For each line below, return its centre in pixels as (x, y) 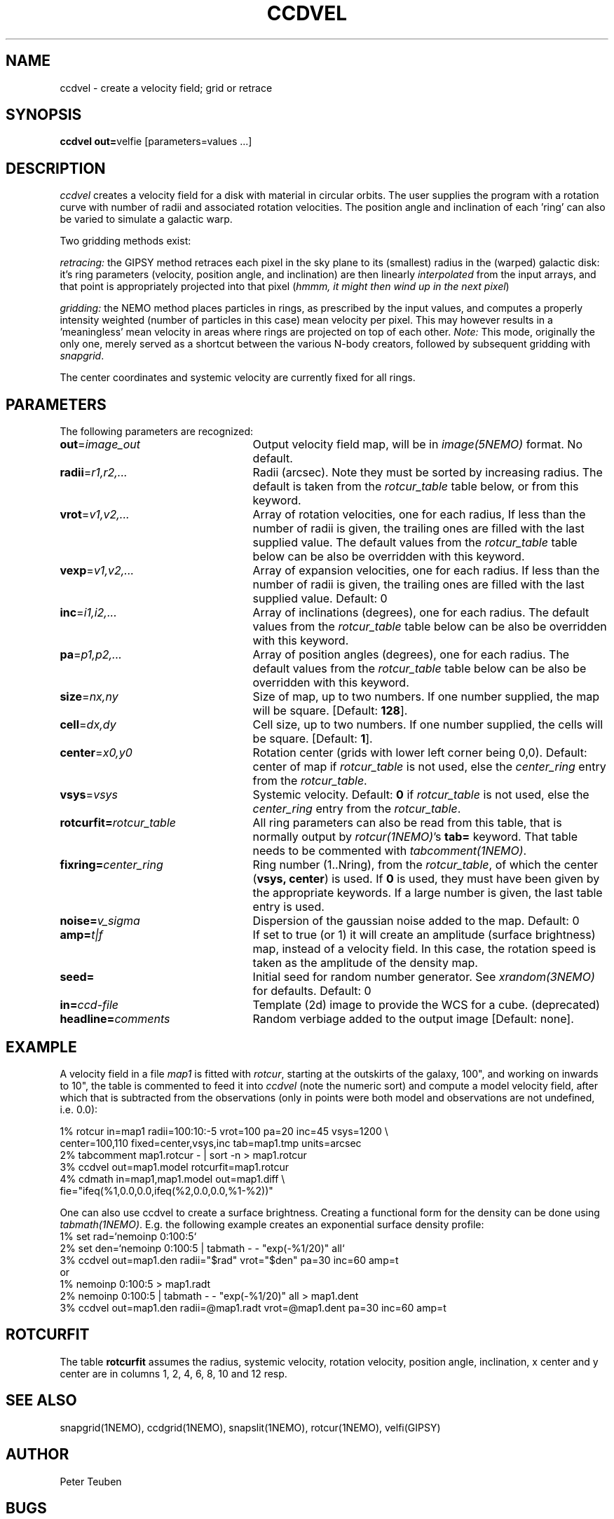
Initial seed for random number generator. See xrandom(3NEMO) (424, 977)
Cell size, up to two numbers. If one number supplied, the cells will (428, 725)
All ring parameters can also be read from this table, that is (407, 823)
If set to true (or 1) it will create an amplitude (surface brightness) (424, 935)
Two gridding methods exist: (125, 241)
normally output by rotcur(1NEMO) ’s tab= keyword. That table (415, 837)
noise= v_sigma (100, 921)
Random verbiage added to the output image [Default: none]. (413, 1019)
